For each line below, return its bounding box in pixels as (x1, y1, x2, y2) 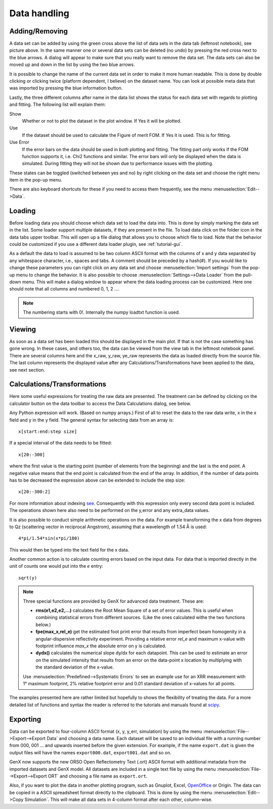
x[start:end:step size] (18, 429, 77, 434)
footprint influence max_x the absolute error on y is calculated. (35, 643, 166, 649)
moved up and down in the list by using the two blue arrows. (9, 61, 135, 68)
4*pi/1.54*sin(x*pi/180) (18, 535, 80, 541)
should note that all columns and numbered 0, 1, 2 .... (9, 286, 120, 292)
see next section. (9, 366, 45, 373)
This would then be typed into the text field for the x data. (9, 546, 129, 553)
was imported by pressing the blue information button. (9, 85, 123, 91)
